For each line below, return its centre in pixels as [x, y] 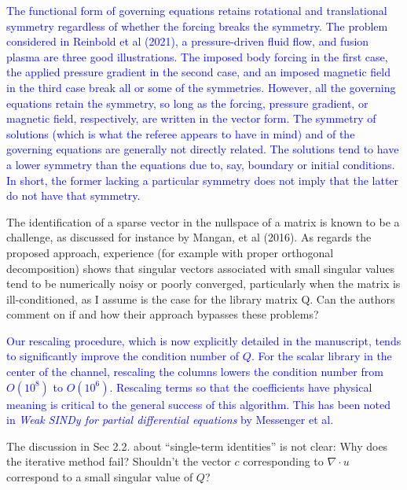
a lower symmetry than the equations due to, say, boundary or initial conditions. [201, 164]
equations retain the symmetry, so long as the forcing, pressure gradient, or [187, 103]
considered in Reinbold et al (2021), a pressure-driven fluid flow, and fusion [188, 41]
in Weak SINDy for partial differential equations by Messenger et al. [170, 420]
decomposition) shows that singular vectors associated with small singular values [200, 268]
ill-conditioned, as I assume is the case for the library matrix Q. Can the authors [201, 298]
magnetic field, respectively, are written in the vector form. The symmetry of [191, 118]
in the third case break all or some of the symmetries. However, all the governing [201, 87]
